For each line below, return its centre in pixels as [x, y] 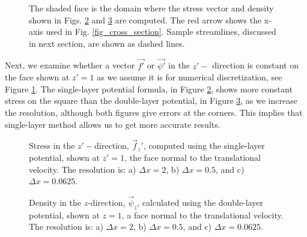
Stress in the [52, 145]
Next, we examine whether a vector [70, 65]
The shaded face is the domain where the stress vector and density [151, 8]
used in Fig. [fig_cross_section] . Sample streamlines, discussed [161, 31]
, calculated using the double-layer [200, 202]
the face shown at [37, 77]
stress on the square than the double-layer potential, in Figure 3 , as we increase [151, 100]
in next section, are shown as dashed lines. [107, 43]
